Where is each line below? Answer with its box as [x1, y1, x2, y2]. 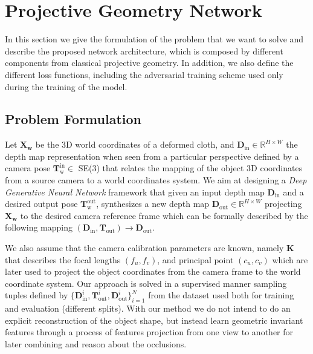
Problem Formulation [5, 110, 141, 128]
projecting [264, 197, 302, 210]
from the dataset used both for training [148, 289, 294, 301]
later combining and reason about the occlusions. [5, 338, 187, 350]
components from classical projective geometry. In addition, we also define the [5, 56, 294, 69]
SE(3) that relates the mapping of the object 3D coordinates [78, 162, 303, 174]
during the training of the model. [5, 80, 127, 93]
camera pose [5, 162, 51, 174]
